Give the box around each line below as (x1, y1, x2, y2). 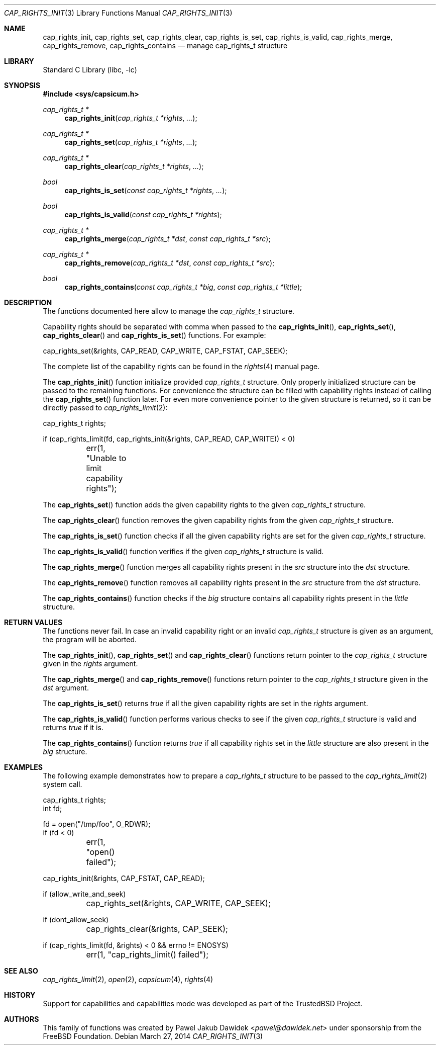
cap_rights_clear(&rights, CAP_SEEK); (86, 924, 228, 934)
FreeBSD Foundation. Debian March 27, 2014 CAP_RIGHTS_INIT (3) (43, 1032, 263, 1040)
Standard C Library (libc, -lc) (43, 65, 137, 74)
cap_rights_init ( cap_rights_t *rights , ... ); (64, 114, 197, 122)
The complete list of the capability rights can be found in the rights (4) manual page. (43, 362, 320, 371)
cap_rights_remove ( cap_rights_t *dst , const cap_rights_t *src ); (64, 258, 275, 267)
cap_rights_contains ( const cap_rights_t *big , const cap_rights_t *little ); (64, 283, 302, 291)
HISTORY (4, 991, 36, 999)
